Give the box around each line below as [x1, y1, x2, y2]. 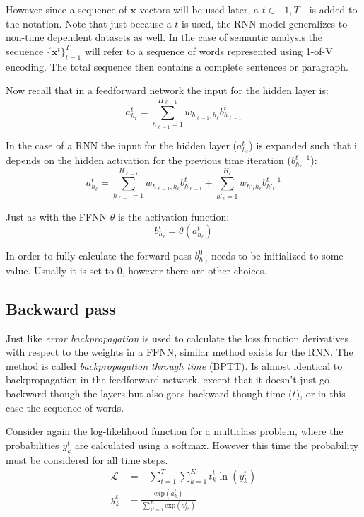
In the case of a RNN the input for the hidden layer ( [6, 137, 237, 152]
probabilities [6, 437, 59, 452]
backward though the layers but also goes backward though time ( [6, 385, 293, 400]
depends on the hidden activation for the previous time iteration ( [6, 153, 291, 168]
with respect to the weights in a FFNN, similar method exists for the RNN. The [6, 344, 353, 359]
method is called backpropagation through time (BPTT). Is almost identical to [6, 358, 343, 373]
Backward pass [6, 297, 116, 319]
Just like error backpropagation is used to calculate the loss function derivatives [6, 330, 349, 345]
